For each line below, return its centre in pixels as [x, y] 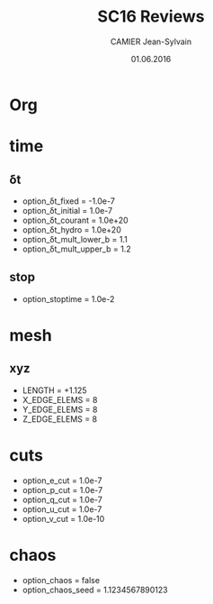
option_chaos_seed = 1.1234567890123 [95, 590]
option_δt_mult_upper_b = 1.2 [77, 249]
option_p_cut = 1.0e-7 [62, 490]
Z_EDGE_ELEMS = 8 [59, 419]
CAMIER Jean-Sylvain [151, 41]
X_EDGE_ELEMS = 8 [60, 399]
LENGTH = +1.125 [54, 390]
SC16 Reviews [151, 17]
